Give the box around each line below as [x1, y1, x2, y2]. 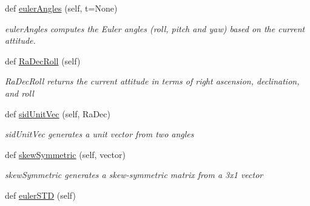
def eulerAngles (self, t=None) [5, 2, 118, 14]
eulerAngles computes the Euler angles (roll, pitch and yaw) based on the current [5, 22, 305, 35]
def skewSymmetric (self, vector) [5, 148, 126, 160]
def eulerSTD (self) [5, 188, 76, 201]
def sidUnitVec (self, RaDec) [5, 107, 110, 120]
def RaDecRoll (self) [5, 54, 81, 67]
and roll [5, 86, 34, 99]
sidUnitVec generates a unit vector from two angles [5, 128, 194, 140]
